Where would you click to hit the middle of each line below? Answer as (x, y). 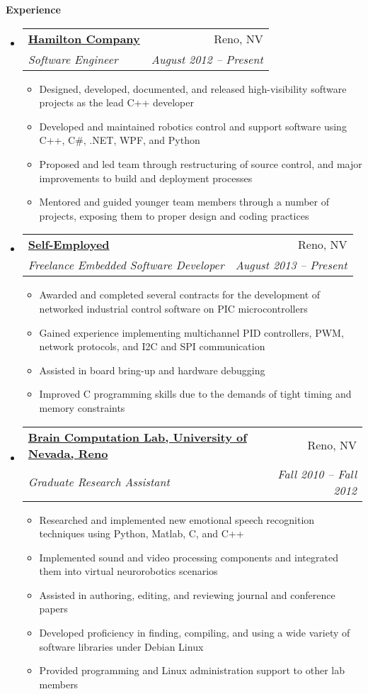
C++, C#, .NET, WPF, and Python (120, 140)
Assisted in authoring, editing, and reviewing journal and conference (187, 594)
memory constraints (82, 407)
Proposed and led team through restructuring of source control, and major (201, 163)
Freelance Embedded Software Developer (126, 265)
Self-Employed (69, 245)
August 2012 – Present (207, 59)
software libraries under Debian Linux (121, 646)
